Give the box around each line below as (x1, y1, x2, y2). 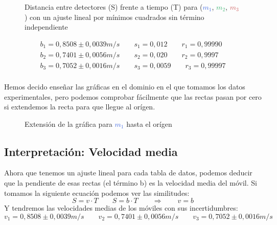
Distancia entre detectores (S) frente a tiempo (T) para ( (25, 2, 203, 12)
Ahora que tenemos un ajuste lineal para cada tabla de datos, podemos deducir (4, 167, 252, 178)
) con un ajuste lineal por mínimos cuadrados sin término (25, 11, 204, 22)
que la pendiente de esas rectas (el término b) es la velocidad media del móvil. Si (4, 177, 257, 188)
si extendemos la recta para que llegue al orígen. (4, 101, 155, 112)
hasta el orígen (126, 118, 172, 129)
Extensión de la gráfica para (25, 118, 112, 129)
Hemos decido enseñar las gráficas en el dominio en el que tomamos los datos (4, 81, 245, 92)
